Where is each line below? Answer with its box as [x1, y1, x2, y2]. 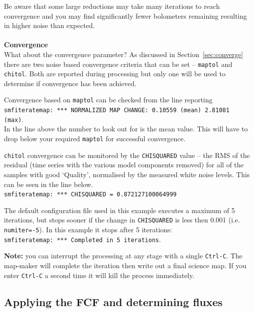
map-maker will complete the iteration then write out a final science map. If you [4, 260, 247, 270]
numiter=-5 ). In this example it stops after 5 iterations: [4, 224, 172, 235]
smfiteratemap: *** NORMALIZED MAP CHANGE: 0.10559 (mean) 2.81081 [4, 107, 230, 114]
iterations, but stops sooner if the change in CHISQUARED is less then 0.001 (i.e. [4, 215, 240, 225]
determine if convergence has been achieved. [4, 78, 137, 88]
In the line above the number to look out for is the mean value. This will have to [4, 124, 248, 134]
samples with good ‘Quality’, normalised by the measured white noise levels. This [4, 169, 250, 179]
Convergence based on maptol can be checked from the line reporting [4, 94, 213, 105]
